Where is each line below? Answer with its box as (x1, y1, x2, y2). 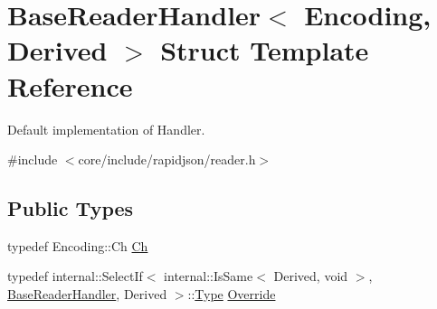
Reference (7, 67, 133, 104)
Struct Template (160, 32, 369, 69)
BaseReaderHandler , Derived (7, 285, 167, 304)
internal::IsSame (164, 267, 253, 286)
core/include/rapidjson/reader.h (78, 150, 256, 169)
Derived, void (273, 267, 348, 286)
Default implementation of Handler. (7, 119, 205, 138)
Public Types (7, 194, 134, 222)
